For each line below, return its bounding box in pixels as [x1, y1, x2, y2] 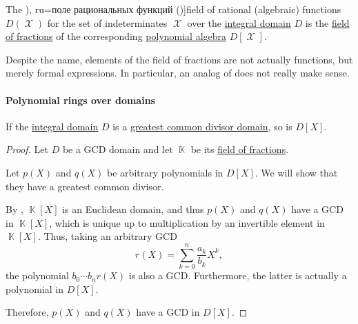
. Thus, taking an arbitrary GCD [37, 229, 177, 243]
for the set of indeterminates [47, 15, 168, 30]
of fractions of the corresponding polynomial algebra [6, 29, 227, 43]
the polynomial [6, 268, 69, 283]
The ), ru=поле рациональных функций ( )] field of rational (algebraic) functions [6, 2, 341, 16]
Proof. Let [6, 142, 48, 156]
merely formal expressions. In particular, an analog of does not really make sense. [6, 65, 350, 80]
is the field [305, 15, 350, 30]
